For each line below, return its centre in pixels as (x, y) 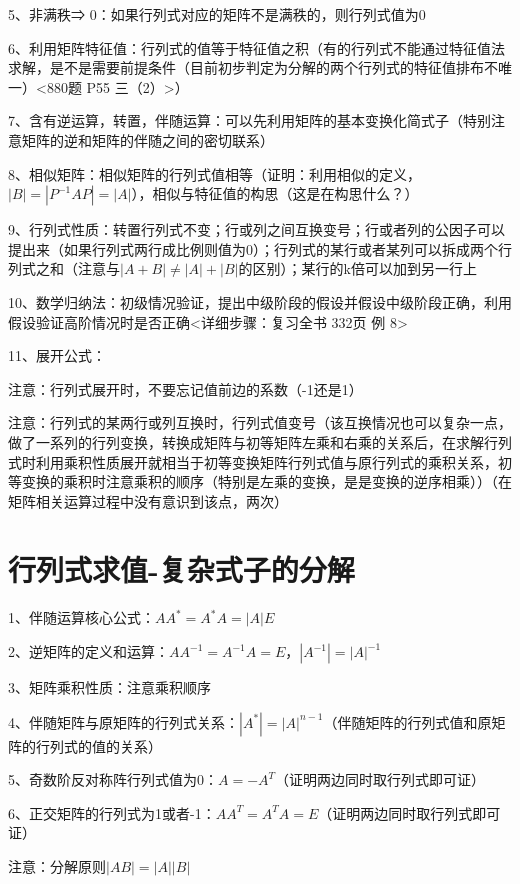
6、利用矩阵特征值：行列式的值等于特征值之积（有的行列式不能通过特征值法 (256, 47)
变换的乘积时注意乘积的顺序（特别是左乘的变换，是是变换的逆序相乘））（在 (266, 481)
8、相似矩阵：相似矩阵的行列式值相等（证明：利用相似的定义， (214, 173)
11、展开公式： (57, 355)
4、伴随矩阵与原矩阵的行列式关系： (123, 721)
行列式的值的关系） (98, 745)
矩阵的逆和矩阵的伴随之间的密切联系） (147, 139)
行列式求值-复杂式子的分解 (181, 569)
